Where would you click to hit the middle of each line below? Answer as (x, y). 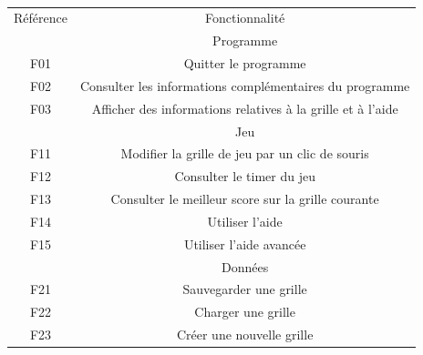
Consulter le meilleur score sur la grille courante (245, 199)
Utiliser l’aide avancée (245, 243)
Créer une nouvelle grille (245, 335)
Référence (41, 18)
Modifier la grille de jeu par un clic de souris (245, 153)
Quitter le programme (245, 63)
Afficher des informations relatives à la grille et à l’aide (245, 108)
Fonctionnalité (245, 18)
